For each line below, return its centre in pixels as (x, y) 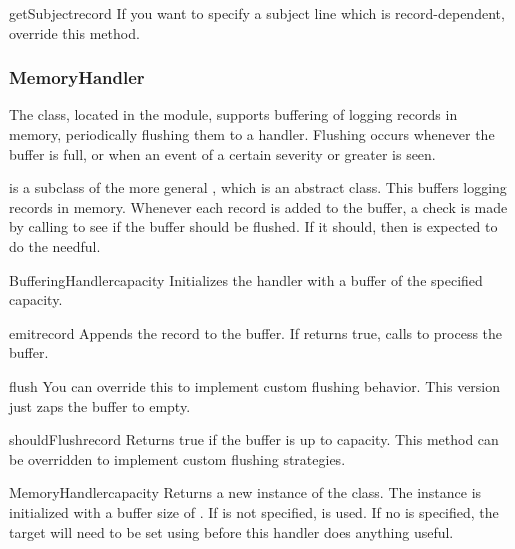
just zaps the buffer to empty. (100, 405)
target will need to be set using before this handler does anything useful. (231, 531)
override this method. (74, 32)
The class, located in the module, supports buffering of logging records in (233, 114)
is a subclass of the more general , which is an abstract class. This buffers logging (258, 187)
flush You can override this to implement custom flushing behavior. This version (255, 385)
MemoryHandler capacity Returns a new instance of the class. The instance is (245, 492)
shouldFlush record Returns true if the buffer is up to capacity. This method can (254, 439)
